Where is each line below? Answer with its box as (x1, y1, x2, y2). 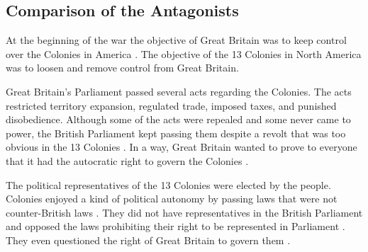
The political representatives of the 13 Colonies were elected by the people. (6, 177, 331, 192)
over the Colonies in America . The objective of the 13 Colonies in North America (6, 46, 362, 61)
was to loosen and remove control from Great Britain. (6, 60, 239, 75)
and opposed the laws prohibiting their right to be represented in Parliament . (6, 219, 345, 234)
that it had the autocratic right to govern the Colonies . (6, 153, 249, 168)
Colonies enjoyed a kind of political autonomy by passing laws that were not (6, 191, 338, 206)
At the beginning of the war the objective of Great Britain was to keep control (6, 33, 347, 47)
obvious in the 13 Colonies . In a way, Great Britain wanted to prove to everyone (6, 139, 357, 154)
